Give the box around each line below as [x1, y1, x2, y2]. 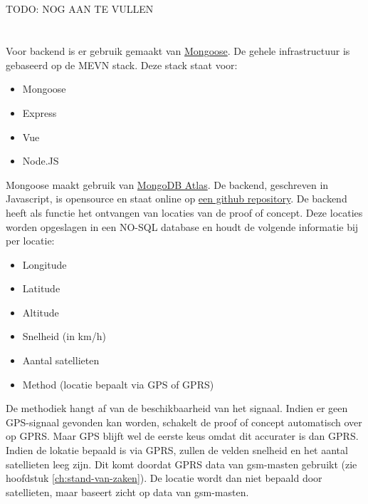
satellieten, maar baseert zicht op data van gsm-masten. [6, 484, 249, 499]
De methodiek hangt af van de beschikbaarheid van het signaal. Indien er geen [6, 401, 348, 416]
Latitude [22, 281, 61, 296]
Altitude [22, 304, 59, 319]
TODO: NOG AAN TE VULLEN [6, 1, 154, 16]
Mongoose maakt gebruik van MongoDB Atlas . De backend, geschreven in [6, 177, 329, 192]
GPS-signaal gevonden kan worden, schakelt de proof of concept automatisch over [6, 414, 362, 429]
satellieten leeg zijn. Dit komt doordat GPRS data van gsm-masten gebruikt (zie [6, 456, 357, 471]
